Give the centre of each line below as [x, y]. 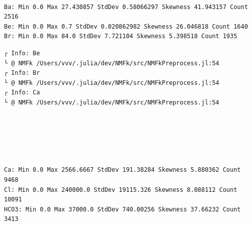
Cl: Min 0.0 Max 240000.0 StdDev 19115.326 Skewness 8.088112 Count [121, 190]
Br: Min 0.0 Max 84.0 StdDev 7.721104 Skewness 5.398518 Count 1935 [121, 36]
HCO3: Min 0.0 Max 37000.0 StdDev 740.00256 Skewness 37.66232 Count [122, 209]
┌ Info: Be [22, 53]
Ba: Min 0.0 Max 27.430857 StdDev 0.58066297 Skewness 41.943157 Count [126, 7]
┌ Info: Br [22, 73]
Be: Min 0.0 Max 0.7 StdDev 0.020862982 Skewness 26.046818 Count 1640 [126, 26]
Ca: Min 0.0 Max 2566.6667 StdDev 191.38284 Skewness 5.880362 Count [122, 170]
